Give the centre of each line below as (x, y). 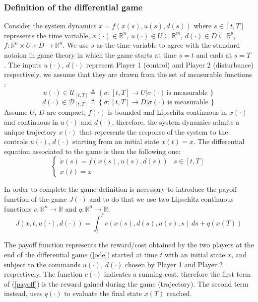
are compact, (66, 112)
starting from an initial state (116, 141)
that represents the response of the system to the (154, 131)
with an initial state (195, 255)
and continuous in (31, 122)
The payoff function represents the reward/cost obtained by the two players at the (129, 245)
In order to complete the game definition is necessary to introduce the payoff (121, 189)
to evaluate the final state (103, 293)
